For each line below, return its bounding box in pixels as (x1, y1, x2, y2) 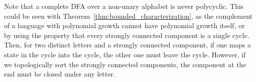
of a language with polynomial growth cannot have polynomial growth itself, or (4, 20, 245, 31)
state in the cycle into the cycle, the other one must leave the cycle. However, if (4, 49, 246, 59)
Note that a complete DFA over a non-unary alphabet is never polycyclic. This (4, 1, 244, 11)
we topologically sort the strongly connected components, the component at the (4, 59, 246, 69)
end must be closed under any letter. (4, 69, 116, 79)
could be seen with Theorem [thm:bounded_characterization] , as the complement (4, 10, 253, 21)
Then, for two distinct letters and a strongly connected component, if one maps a (4, 40, 251, 50)
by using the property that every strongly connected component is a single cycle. (4, 30, 250, 40)
